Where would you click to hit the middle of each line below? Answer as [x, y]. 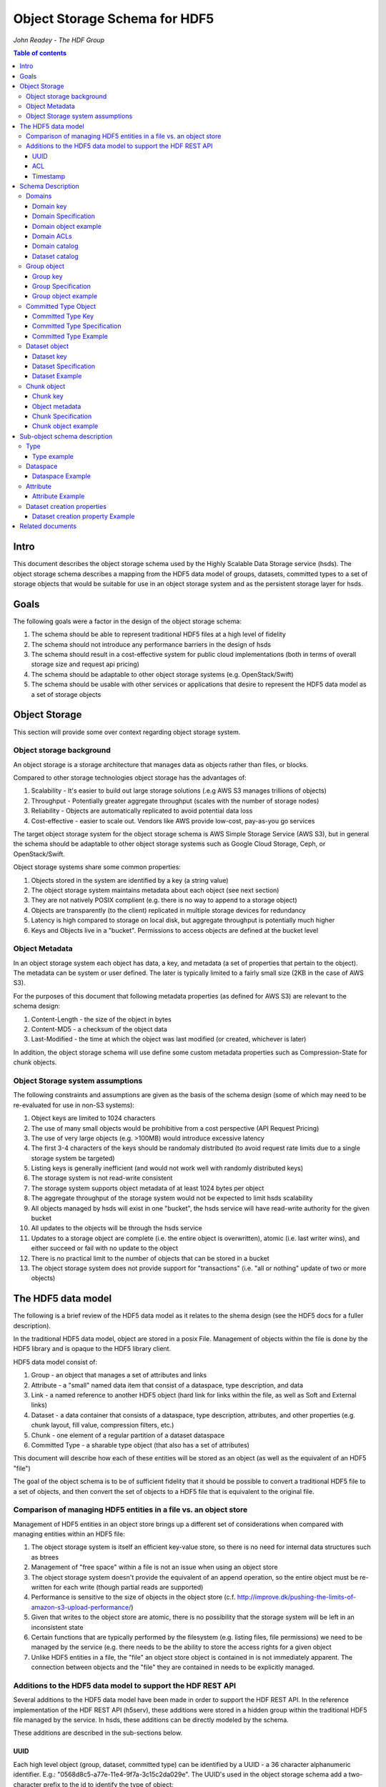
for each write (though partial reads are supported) [128, 1587]
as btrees [45, 1557]
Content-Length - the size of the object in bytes [101, 1019]
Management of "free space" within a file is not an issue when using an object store [154, 1567]
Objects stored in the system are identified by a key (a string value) [130, 880]
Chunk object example [65, 426]
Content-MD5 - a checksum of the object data [99, 1029]
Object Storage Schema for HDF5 [114, 19]
